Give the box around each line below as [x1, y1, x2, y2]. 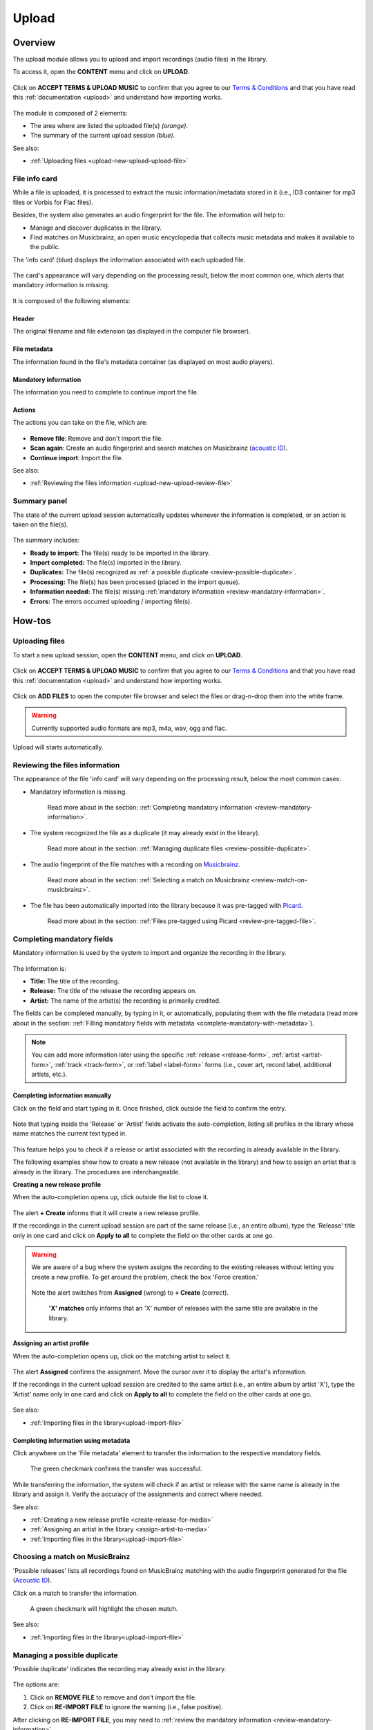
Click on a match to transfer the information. [12, 1589, 139, 1597]
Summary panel [12, 496, 68, 506]
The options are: [12, 1680, 60, 1688]
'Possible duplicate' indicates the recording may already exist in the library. [12, 1664, 227, 1673]
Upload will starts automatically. [12, 743, 104, 752]
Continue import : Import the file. [30, 453, 124, 462]
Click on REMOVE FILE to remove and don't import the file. [30, 1693, 197, 1702]
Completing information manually [12, 1091, 112, 1100]
